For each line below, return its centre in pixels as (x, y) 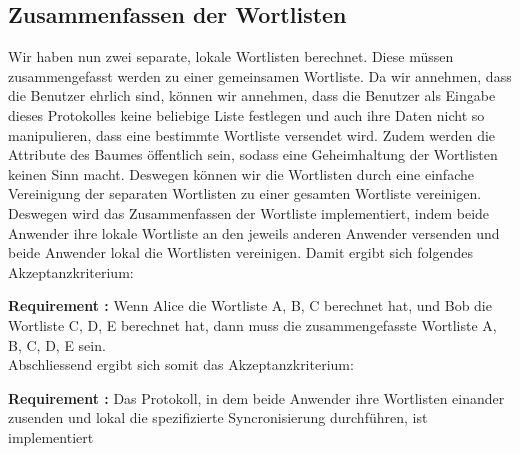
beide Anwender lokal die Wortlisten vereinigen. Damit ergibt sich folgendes (240, 252)
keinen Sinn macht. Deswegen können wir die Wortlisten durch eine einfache (241, 173)
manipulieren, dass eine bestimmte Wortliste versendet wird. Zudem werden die (252, 134)
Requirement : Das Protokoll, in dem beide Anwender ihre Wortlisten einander (256, 397)
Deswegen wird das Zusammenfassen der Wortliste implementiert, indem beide (249, 212)
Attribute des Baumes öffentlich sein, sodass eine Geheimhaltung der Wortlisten (253, 154)
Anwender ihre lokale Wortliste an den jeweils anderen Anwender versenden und (254, 232)
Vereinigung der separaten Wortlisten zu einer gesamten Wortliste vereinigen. (245, 193)
